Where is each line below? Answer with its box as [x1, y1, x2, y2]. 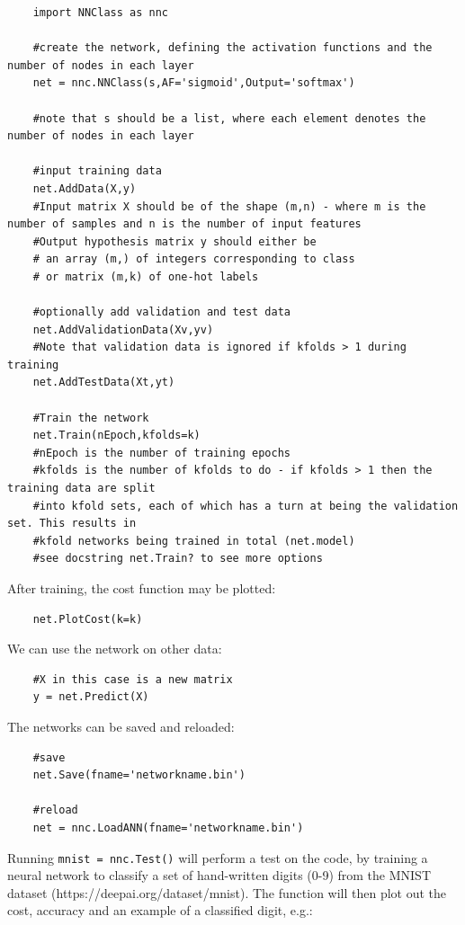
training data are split [7, 482, 156, 495]
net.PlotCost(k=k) [32, 612, 143, 626]
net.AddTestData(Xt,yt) [32, 376, 175, 389]
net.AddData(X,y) [32, 182, 137, 195]
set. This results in [7, 517, 137, 530]
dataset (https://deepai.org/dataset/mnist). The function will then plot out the [7, 883, 447, 902]
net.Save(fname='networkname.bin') [32, 769, 246, 782]
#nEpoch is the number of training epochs [32, 446, 291, 459]
